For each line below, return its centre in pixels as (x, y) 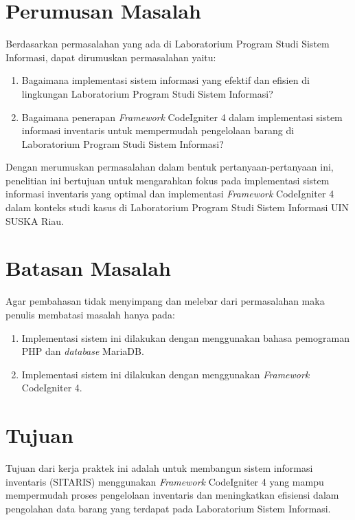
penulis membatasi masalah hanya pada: (90, 314)
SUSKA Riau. (35, 220)
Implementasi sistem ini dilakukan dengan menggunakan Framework (165, 374)
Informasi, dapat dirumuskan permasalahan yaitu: (111, 57)
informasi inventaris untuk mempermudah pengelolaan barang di (158, 130)
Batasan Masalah (88, 268)
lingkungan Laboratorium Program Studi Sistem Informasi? (147, 93)
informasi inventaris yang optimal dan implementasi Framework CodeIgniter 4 (170, 194)
